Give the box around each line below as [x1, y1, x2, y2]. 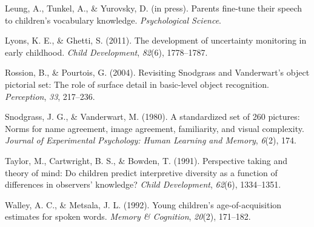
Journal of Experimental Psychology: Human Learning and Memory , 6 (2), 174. [5, 134, 296, 146]
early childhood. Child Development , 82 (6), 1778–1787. [5, 45, 208, 58]
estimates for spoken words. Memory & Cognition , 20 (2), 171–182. [5, 210, 251, 223]
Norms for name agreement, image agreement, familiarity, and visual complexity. [5, 122, 304, 134]
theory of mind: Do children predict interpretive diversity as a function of [5, 166, 278, 179]
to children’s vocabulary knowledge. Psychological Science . [5, 13, 222, 26]
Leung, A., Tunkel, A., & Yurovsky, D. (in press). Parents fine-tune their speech [5, 2, 302, 14]
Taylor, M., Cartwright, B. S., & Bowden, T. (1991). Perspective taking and [5, 154, 287, 166]
